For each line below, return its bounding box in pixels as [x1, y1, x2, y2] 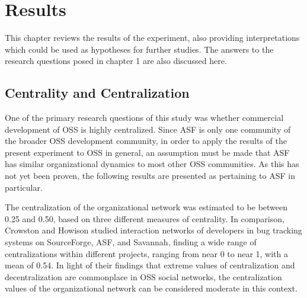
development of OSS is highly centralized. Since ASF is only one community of [5, 123, 291, 135]
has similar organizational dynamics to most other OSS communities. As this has [5, 158, 299, 170]
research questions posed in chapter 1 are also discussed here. [5, 55, 227, 67]
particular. [5, 181, 43, 193]
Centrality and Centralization [5, 84, 190, 102]
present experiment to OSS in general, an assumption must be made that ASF [5, 146, 290, 158]
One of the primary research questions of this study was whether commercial [5, 111, 284, 124]
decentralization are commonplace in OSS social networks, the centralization [5, 270, 282, 283]
